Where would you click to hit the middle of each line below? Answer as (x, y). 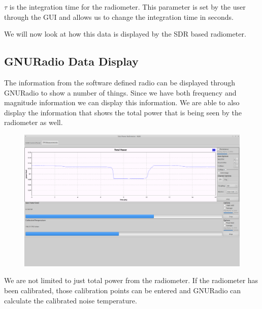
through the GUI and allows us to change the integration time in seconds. (119, 17)
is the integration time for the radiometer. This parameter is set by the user (127, 7)
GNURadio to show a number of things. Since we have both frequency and (120, 92)
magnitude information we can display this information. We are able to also (122, 102)
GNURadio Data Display (71, 61)
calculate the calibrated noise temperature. (71, 300)
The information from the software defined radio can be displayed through (120, 82)
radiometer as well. (34, 122)
